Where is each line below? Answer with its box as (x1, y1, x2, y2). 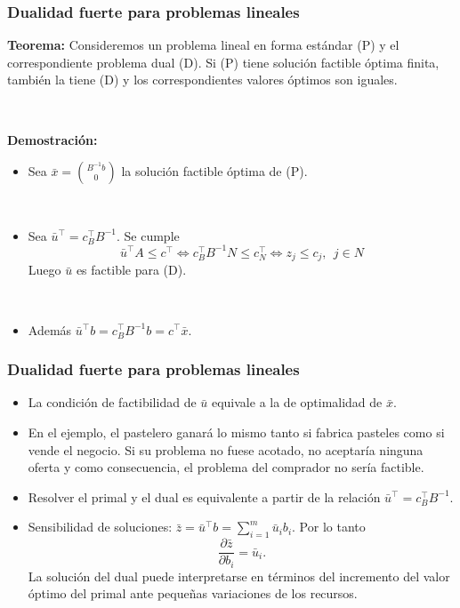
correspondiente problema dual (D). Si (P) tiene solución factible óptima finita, (7, 52, 440, 71)
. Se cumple (116, 226, 180, 244)
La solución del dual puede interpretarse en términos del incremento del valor (28, 566, 450, 585)
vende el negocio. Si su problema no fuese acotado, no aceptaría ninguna (28, 440, 424, 459)
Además (28, 320, 72, 339)
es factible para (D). (76, 260, 187, 279)
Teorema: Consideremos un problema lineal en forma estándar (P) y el (7, 36, 399, 54)
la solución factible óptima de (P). (121, 162, 308, 180)
